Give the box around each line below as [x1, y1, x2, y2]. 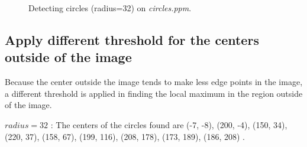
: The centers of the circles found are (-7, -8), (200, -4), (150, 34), [50, 118, 287, 130]
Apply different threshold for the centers [5, 30, 259, 48]
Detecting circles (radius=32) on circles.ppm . [28, 2, 192, 14]
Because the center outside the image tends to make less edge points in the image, [5, 76, 303, 88]
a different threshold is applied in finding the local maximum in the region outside [5, 87, 303, 99]
